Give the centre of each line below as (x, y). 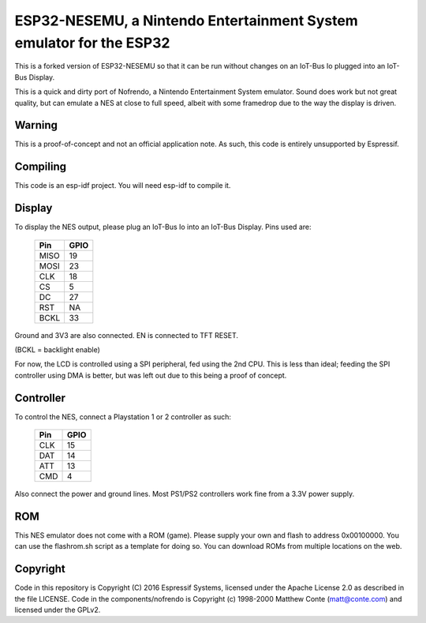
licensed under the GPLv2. (58, 610)
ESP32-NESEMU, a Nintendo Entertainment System (186, 21)
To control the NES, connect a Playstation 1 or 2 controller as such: (123, 417)
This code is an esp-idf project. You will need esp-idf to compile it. (123, 186)
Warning (36, 125)
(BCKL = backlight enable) (57, 350)
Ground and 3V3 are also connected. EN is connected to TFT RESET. (126, 335)
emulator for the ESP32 (92, 43)
